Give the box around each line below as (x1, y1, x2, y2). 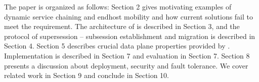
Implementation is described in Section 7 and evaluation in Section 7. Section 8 (4, 50, 250, 60)
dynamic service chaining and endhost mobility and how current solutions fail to (4, 11, 253, 21)
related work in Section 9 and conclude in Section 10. (4, 70, 169, 80)
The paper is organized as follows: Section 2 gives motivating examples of (4, 1, 232, 11)
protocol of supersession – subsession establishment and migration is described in (4, 30, 255, 41)
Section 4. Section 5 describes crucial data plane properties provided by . (4, 40, 230, 51)
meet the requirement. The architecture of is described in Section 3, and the (4, 21, 240, 31)
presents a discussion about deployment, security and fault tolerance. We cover (4, 60, 248, 70)
